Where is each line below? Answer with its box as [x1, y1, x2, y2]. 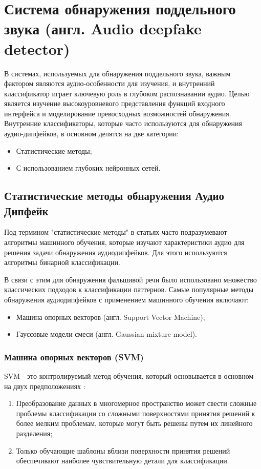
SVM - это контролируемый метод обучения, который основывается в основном [4, 371, 254, 381]
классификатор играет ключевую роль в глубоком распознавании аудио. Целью [4, 88, 250, 98]
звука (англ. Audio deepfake [4, 18, 202, 39]
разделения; [16, 427, 53, 438]
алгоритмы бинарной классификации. [4, 257, 120, 268]
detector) [4, 38, 70, 59]
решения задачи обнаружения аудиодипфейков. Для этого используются [4, 247, 227, 257]
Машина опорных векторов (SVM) [4, 350, 144, 363]
